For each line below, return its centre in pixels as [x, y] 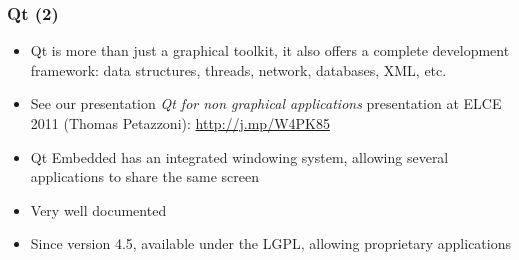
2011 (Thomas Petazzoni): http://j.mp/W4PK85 [180, 123]
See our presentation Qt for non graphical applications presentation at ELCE [266, 103]
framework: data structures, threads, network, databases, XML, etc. [238, 69]
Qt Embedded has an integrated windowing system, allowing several [239, 156]
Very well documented [98, 209]
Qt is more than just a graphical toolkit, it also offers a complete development [270, 50]
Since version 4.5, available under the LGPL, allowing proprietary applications [270, 243]
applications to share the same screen [145, 176]
